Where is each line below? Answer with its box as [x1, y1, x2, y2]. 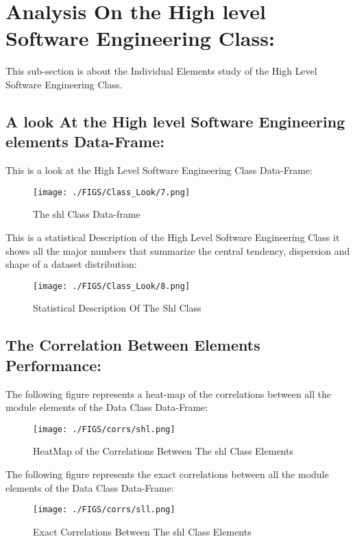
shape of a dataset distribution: [5, 257, 137, 271]
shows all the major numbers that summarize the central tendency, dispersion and [5, 243, 350, 257]
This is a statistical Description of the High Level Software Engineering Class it [5, 229, 340, 244]
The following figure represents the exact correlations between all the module [5, 467, 329, 481]
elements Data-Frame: [5, 131, 164, 152]
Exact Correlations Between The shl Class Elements [33, 524, 252, 538]
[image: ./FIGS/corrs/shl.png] [33, 424, 175, 434]
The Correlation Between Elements [5, 334, 260, 355]
